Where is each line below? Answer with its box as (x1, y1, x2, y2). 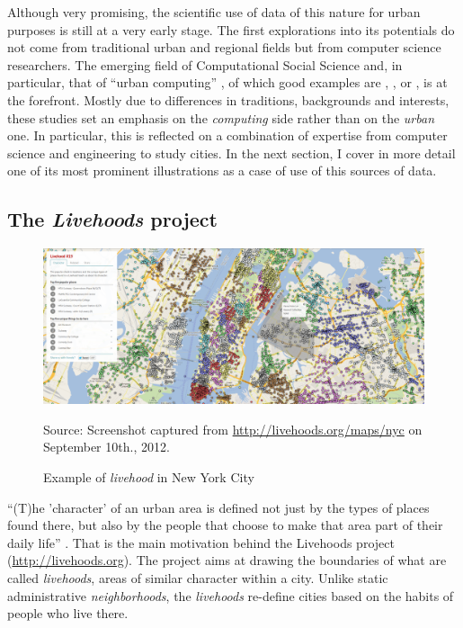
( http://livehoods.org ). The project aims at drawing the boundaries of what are (7, 551, 447, 570)
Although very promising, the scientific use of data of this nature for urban (7, 3, 421, 21)
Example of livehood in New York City (43, 468, 254, 486)
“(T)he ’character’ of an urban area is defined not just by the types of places (7, 498, 430, 516)
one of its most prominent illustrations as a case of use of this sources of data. (7, 161, 437, 180)
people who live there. (7, 604, 129, 623)
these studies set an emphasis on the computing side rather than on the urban (7, 108, 435, 127)
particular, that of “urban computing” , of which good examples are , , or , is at (7, 73, 448, 92)
